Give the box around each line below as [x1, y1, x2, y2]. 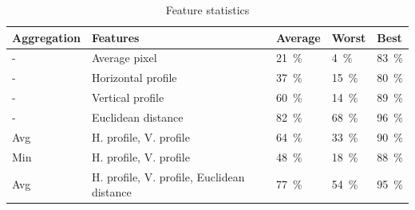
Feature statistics [165, 2, 250, 17]
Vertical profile [91, 89, 164, 106]
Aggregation [12, 29, 81, 45]
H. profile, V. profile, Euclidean [91, 168, 245, 185]
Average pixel [91, 49, 157, 66]
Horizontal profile [91, 69, 177, 86]
